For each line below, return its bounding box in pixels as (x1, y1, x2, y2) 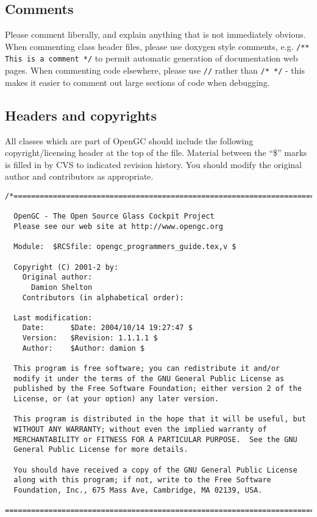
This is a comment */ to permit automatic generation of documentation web (5, 52, 298, 65)
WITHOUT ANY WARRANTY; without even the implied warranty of (13, 425, 267, 434)
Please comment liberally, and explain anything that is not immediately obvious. (5, 28, 306, 41)
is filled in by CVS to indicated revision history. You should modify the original (5, 158, 302, 171)
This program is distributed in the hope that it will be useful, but (13, 415, 306, 424)
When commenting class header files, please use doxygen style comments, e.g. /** (5, 40, 310, 52)
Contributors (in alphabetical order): (22, 293, 184, 302)
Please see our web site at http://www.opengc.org (13, 222, 223, 231)
